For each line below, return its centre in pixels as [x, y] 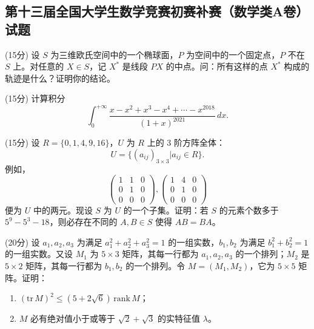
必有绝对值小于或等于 [73, 318]
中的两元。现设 [63, 210]
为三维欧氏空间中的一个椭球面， [114, 54]
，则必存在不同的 [83, 222]
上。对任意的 [38, 66]
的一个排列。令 [155, 265]
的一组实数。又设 [39, 254]
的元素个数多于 [249, 210]
